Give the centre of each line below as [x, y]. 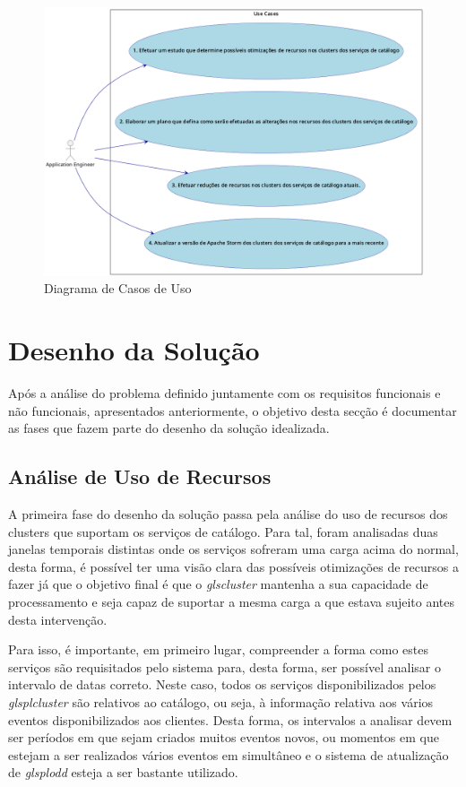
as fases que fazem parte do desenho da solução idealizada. [169, 428]
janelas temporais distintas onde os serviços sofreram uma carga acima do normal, [233, 549]
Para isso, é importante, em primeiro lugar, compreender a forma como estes [218, 649]
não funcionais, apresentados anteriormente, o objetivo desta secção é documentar [233, 410]
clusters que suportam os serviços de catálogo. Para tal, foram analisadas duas [223, 531]
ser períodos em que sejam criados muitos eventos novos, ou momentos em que [224, 737]
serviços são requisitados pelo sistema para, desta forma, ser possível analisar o [224, 666]
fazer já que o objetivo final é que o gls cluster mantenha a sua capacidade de [218, 584]
